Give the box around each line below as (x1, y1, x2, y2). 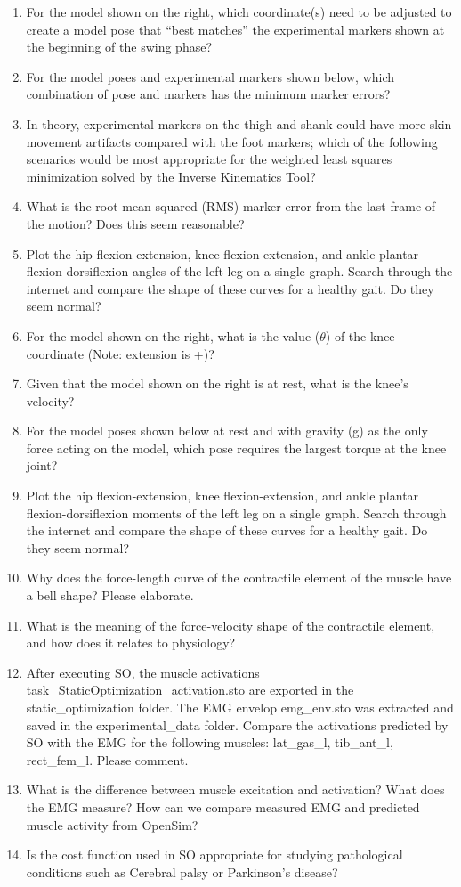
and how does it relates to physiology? (26, 633, 236, 652)
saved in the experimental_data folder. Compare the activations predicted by (26, 715, 449, 734)
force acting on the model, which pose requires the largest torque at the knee (26, 438, 447, 457)
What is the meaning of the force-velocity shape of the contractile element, (26, 615, 435, 634)
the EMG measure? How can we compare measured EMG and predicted (26, 797, 420, 816)
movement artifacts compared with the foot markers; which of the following (26, 132, 438, 151)
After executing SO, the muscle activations (26, 663, 260, 681)
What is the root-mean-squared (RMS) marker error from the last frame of (26, 197, 436, 216)
